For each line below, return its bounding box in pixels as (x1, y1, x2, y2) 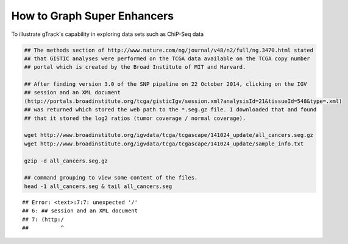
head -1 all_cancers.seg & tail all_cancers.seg (24, 183, 172, 190)
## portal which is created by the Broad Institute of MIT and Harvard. (24, 64, 246, 71)
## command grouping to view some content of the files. (24, 174, 198, 181)
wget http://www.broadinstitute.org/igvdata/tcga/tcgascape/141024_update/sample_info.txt (24, 140, 304, 147)
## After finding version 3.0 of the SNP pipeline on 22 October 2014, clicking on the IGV (24, 81, 307, 88)
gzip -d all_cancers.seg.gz (24, 157, 108, 164)
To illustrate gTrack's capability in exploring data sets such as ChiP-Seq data (11, 30, 204, 38)
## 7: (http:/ (22, 216, 64, 223)
